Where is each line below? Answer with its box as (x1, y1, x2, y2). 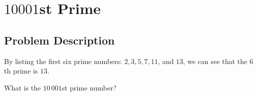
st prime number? (61, 82, 117, 92)
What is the (4, 82, 41, 92)
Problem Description (4, 32, 115, 47)
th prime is (4, 65, 38, 76)
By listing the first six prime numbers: (4, 55, 122, 66)
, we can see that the (183, 55, 247, 66)
